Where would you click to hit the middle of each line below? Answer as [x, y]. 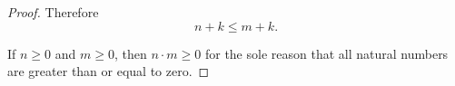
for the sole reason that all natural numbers [326, 53]
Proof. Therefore [53, 12]
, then [130, 53]
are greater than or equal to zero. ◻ [109, 71]
